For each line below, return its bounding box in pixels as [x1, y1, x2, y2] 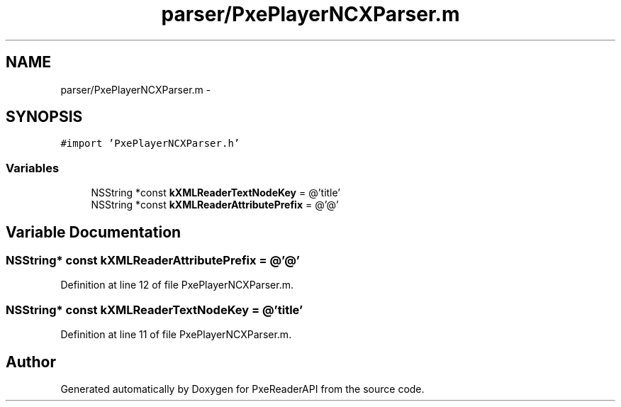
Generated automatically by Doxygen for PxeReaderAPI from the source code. [60, 383, 425, 395]
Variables [6, 160, 60, 175]
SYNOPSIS [6, 108, 83, 126]
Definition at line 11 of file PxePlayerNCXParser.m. [60, 328, 292, 341]
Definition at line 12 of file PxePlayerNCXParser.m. [60, 279, 294, 291]
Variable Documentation [6, 223, 181, 241]
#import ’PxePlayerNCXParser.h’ [60, 138, 240, 150]
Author [6, 352, 56, 371]
